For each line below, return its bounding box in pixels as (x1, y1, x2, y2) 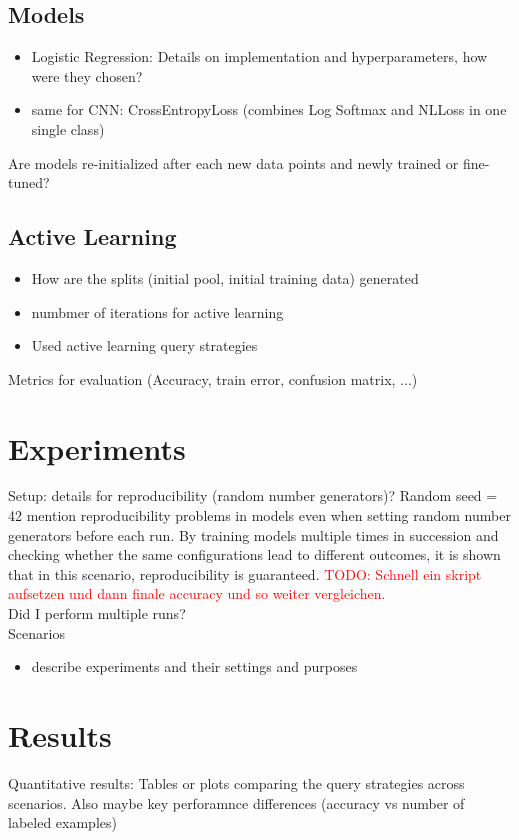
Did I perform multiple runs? (8, 603, 186, 624)
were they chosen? (31, 65, 143, 86)
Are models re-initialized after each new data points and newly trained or (8, 152, 459, 173)
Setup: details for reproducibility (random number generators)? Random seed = (8, 485, 498, 506)
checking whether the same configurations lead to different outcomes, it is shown (8, 544, 501, 565)
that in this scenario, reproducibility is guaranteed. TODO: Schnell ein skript (8, 563, 482, 584)
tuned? (8, 172, 50, 193)
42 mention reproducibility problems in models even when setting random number (8, 505, 511, 526)
